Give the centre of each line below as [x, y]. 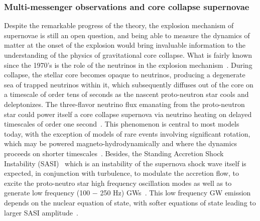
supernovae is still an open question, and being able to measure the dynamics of [127, 35]
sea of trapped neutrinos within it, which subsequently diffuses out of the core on [129, 84]
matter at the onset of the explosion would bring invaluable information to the [125, 45]
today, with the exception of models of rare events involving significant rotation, [127, 133]
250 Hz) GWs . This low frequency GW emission [175, 193]
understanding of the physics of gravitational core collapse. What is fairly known [128, 55]
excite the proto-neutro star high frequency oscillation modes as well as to [118, 183]
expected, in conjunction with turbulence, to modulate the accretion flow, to [121, 173]
